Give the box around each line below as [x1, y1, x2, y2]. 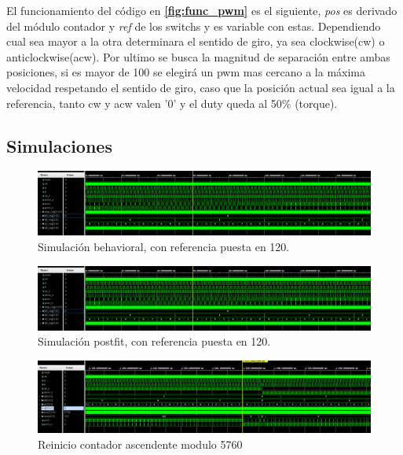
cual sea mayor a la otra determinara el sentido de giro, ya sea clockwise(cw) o [6, 33, 385, 50]
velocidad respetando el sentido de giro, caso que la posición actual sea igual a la [6, 79, 395, 95]
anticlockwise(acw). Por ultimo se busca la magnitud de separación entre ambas [6, 48, 390, 65]
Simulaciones [6, 133, 112, 157]
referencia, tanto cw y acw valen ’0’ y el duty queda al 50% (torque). [6, 94, 338, 111]
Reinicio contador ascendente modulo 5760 [38, 436, 243, 453]
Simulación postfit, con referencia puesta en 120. [38, 333, 271, 350]
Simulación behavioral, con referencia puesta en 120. [38, 238, 290, 254]
